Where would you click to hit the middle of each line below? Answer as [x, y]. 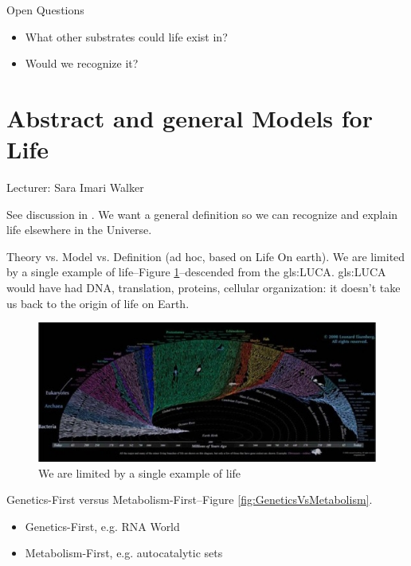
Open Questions [45, 10]
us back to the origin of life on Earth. [98, 303]
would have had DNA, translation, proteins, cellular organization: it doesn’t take [204, 288]
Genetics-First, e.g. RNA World [102, 526]
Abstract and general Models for [190, 117]
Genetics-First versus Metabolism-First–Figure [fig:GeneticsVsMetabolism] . [190, 500]
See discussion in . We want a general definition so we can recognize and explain [202, 214]
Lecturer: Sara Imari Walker [75, 187]
